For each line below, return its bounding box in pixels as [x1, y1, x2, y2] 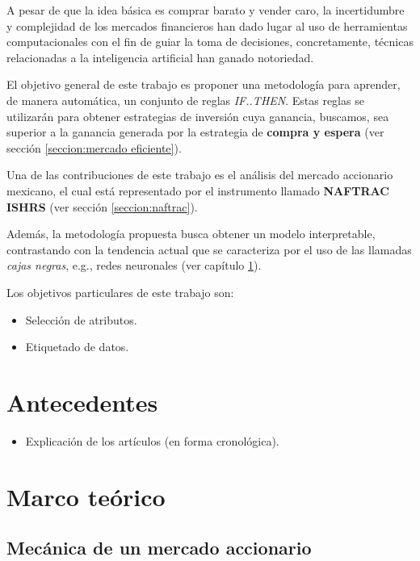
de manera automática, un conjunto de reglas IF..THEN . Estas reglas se [6, 91, 364, 108]
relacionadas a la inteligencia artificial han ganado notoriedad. [6, 48, 314, 65]
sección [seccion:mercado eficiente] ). [6, 139, 182, 156]
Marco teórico [6, 479, 166, 513]
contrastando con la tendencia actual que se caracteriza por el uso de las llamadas [6, 241, 412, 257]
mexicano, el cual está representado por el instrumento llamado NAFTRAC [6, 182, 389, 199]
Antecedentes [6, 385, 158, 418]
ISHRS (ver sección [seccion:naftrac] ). [6, 198, 198, 215]
